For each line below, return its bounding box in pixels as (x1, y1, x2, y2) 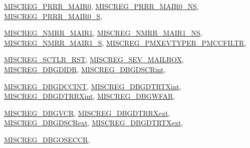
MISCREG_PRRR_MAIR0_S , (4, 11, 102, 21)
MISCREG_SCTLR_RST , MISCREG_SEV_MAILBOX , (4, 54, 184, 65)
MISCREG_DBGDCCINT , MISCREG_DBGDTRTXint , (4, 81, 181, 91)
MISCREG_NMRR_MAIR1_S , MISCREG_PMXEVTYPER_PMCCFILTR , (4, 37, 246, 48)
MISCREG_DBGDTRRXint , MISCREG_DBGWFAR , (4, 91, 175, 101)
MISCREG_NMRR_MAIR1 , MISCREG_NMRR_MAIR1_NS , (4, 28, 202, 38)
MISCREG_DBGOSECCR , (4, 134, 90, 144)
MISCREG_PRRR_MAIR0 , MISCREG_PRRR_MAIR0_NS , (4, 1, 199, 11)
